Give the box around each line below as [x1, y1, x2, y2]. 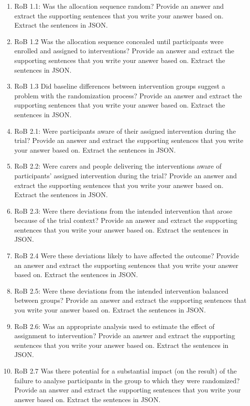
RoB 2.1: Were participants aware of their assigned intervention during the [14, 125, 236, 136]
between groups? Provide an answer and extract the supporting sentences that [14, 295, 247, 305]
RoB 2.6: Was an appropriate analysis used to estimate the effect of [14, 321, 215, 331]
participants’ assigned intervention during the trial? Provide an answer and [14, 170, 237, 180]
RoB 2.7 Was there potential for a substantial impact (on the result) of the [14, 366, 237, 375]
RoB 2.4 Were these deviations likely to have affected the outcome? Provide [14, 250, 239, 261]
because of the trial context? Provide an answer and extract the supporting [14, 215, 237, 225]
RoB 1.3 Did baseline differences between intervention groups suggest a [14, 81, 225, 91]
